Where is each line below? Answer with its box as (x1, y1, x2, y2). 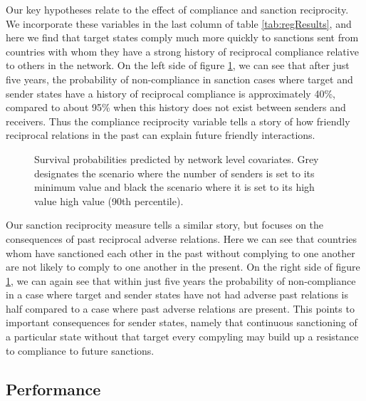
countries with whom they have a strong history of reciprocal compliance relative (6, 43, 359, 58)
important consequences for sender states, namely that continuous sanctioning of (6, 315, 357, 330)
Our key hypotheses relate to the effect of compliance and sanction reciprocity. (6, 2, 349, 16)
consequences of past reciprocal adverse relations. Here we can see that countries (6, 231, 357, 246)
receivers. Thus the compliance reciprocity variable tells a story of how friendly (6, 113, 350, 128)
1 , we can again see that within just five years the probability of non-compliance (6, 273, 356, 288)
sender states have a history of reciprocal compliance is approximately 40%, (6, 85, 335, 100)
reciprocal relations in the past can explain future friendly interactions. (6, 127, 315, 142)
